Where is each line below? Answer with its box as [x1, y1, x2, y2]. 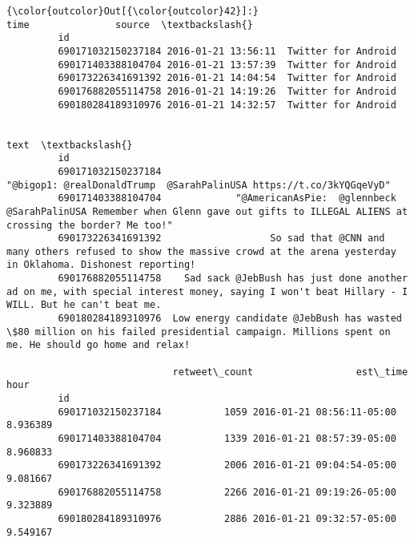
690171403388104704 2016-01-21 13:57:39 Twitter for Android [58, 59, 396, 71]
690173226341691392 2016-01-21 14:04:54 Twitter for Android [58, 72, 396, 84]
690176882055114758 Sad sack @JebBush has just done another [58, 273, 408, 285]
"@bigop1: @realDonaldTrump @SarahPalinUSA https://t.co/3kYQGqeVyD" [6, 179, 391, 191]
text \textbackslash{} [6, 139, 133, 151]
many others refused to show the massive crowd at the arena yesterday [6, 245, 396, 257]
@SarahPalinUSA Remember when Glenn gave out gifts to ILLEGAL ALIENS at [6, 205, 408, 217]
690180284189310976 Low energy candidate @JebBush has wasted [58, 313, 402, 325]
